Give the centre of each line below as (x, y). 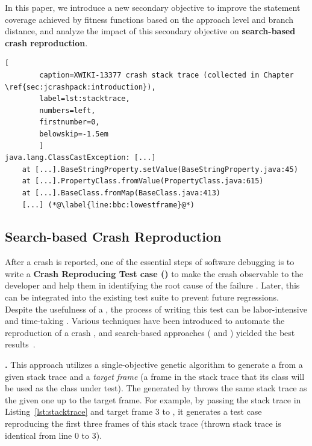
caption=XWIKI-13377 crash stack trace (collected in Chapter (167, 75)
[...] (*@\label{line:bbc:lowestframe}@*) (108, 205)
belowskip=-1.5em (74, 134)
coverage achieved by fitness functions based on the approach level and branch (149, 19)
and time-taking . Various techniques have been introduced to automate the (145, 321)
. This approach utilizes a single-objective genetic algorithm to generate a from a (154, 365)
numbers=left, (67, 110)
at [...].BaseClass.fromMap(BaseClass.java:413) (121, 193)
